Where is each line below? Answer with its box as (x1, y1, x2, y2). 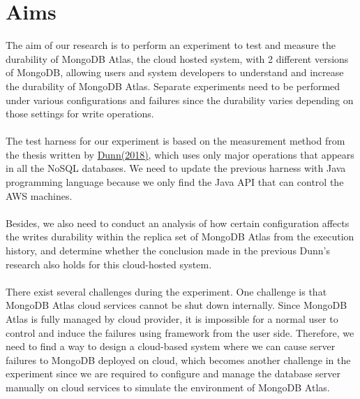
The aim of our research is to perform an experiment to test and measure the (6, 38, 336, 52)
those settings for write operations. (6, 106, 154, 121)
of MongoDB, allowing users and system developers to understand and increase (6, 65, 344, 80)
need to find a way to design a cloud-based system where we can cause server (6, 339, 336, 354)
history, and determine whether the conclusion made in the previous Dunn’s (6, 243, 331, 258)
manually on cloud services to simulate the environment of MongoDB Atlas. (6, 379, 330, 394)
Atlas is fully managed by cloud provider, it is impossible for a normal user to (6, 312, 338, 326)
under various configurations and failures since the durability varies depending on (6, 92, 354, 107)
